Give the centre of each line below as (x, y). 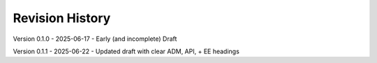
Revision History (62, 18)
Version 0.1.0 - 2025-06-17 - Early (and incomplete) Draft (95, 39)
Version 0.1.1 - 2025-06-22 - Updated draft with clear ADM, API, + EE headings (126, 51)
